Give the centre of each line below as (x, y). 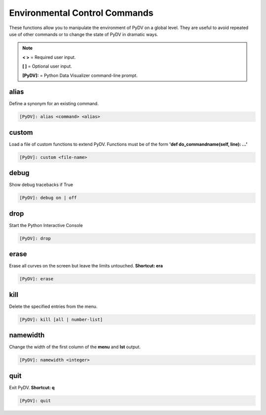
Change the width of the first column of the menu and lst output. (75, 347)
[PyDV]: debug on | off (48, 198)
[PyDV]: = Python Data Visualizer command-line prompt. (80, 75)
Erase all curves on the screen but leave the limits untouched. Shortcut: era (86, 266)
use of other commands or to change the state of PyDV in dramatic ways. (84, 34)
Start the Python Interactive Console (46, 225)
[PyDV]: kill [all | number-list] (61, 319)
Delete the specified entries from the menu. (53, 306)
